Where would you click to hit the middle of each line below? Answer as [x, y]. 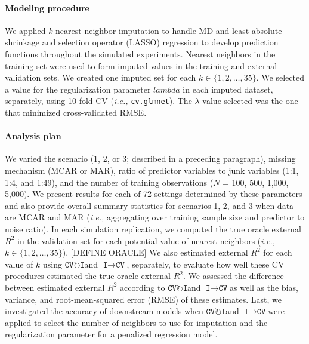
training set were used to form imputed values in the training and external [141, 65]
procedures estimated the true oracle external [88, 276]
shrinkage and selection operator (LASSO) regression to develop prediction [142, 42]
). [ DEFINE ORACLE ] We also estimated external [155, 252]
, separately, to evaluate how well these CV [206, 264]
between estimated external [55, 287]
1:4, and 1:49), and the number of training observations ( [109, 182]
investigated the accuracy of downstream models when [104, 311]
